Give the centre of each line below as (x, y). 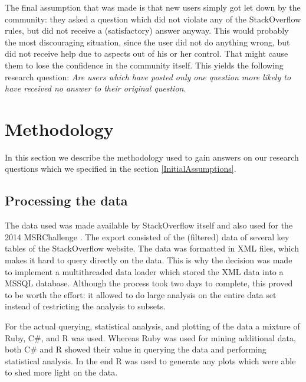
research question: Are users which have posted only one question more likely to (148, 76)
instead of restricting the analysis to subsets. (85, 306)
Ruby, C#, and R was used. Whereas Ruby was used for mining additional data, (150, 337)
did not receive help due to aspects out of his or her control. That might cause (147, 53)
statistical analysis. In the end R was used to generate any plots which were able (150, 360)
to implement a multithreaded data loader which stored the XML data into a (144, 271)
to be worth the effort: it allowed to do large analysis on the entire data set (141, 294)
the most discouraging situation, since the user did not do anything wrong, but (147, 42)
